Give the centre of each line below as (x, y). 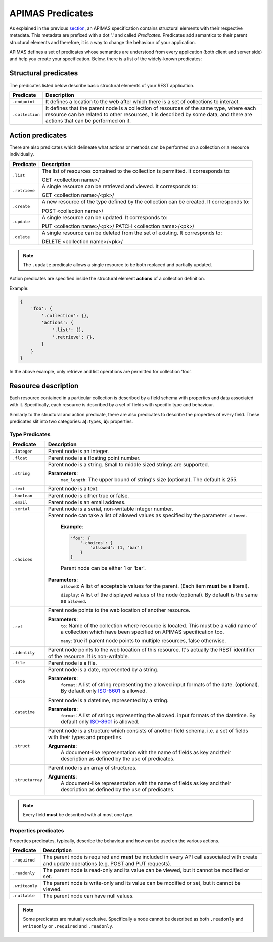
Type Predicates (30, 434)
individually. (22, 154)
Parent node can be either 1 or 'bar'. (103, 568)
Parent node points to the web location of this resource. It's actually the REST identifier (151, 649)
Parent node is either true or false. (89, 496)
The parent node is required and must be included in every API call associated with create (150, 857)
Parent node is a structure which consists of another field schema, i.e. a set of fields (148, 730)
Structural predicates (44, 73)
